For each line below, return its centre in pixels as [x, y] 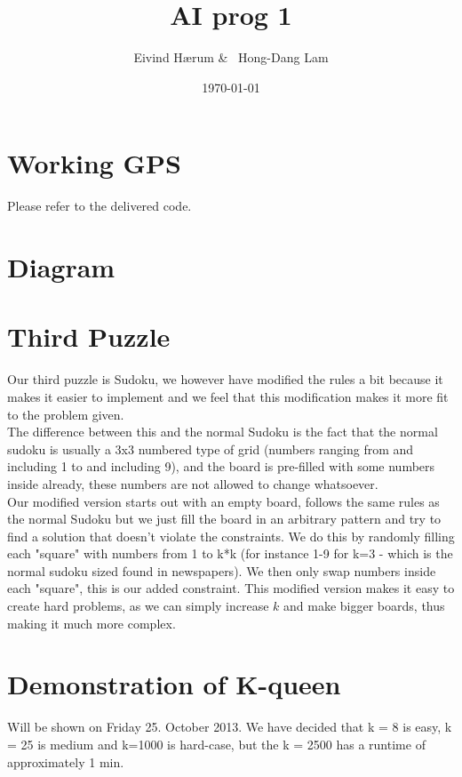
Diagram [61, 267]
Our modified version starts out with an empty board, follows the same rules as [223, 501]
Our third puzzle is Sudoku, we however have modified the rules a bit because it [225, 379]
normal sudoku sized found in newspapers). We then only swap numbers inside [222, 570]
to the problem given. [66, 414]
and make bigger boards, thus [364, 606]
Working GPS [94, 163]
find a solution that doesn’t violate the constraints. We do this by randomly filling [231, 536]
